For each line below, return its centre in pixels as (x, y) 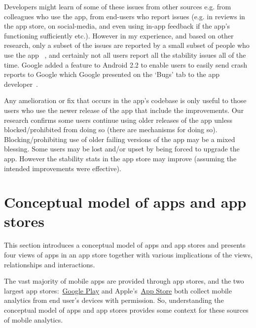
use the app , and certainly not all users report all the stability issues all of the (125, 55)
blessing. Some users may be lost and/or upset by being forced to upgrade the (122, 149)
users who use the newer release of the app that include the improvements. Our (124, 110)
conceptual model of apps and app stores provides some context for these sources (126, 310)
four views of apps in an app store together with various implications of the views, (128, 255)
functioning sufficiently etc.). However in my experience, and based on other (119, 35)
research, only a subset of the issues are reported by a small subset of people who (127, 45)
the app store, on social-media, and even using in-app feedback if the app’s (117, 26)
